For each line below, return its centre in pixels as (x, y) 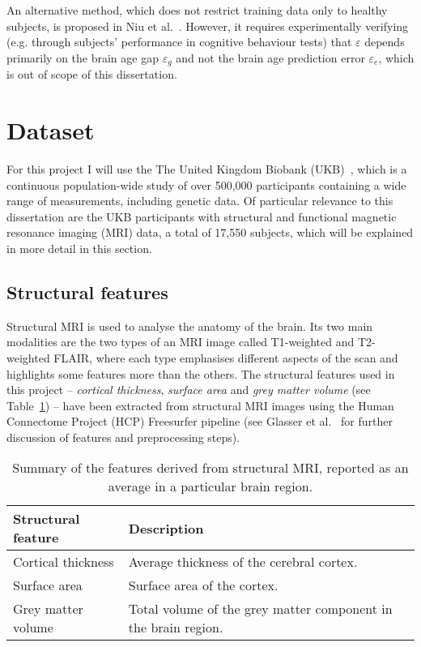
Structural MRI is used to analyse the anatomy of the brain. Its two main (190, 326)
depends (385, 42)
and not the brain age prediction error (270, 57)
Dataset (51, 130)
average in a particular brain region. (210, 486)
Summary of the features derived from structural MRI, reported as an (210, 468)
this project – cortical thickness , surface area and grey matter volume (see (189, 390)
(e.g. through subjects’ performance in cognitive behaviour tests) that (179, 42)
